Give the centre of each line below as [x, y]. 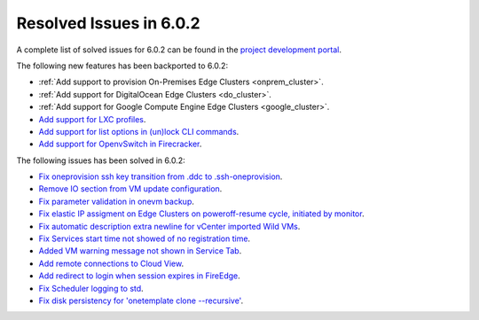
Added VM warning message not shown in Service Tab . [140, 251]
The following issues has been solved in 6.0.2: [101, 160]
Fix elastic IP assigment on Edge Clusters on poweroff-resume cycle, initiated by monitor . [201, 214]
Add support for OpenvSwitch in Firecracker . [120, 144]
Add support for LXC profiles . [92, 119]
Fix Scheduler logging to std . [91, 288]
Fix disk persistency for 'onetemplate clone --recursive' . [141, 300]
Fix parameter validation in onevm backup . [116, 201]
